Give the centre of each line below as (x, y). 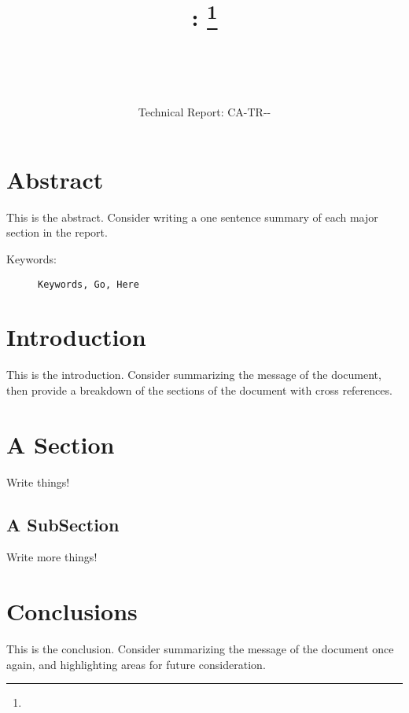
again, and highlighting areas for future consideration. (136, 664)
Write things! (38, 481)
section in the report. (57, 232)
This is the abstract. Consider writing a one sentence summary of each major (192, 217)
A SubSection (63, 524)
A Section (61, 444)
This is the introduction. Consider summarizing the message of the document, (194, 375)
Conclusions (72, 611)
